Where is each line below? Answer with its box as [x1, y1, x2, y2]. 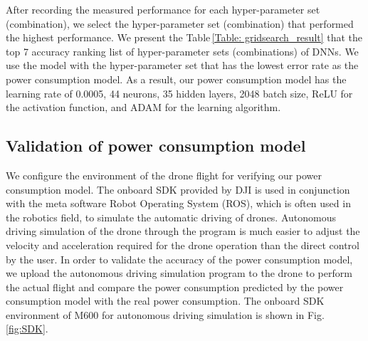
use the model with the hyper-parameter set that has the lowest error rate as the [6, 58, 359, 73]
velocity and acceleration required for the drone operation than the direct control [6, 237, 359, 252]
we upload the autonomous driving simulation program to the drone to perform [6, 266, 352, 280]
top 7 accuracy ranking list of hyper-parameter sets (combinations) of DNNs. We [6, 43, 359, 58]
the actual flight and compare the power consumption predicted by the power [6, 279, 344, 294]
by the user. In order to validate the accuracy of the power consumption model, [6, 251, 353, 266]
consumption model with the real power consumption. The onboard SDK [6, 293, 325, 308]
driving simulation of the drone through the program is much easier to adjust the [6, 224, 360, 238]
